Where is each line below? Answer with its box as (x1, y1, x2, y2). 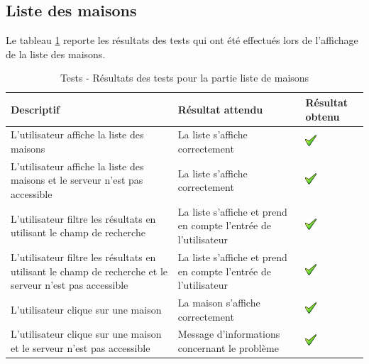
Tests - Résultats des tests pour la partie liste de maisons (60, 70, 309, 85)
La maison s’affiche (177, 294, 260, 309)
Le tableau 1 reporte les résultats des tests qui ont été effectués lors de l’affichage (6, 33, 358, 48)
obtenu (305, 109, 340, 123)
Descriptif (11, 101, 60, 116)
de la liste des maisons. (6, 46, 106, 61)
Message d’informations (177, 326, 280, 341)
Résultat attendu (177, 101, 263, 116)
